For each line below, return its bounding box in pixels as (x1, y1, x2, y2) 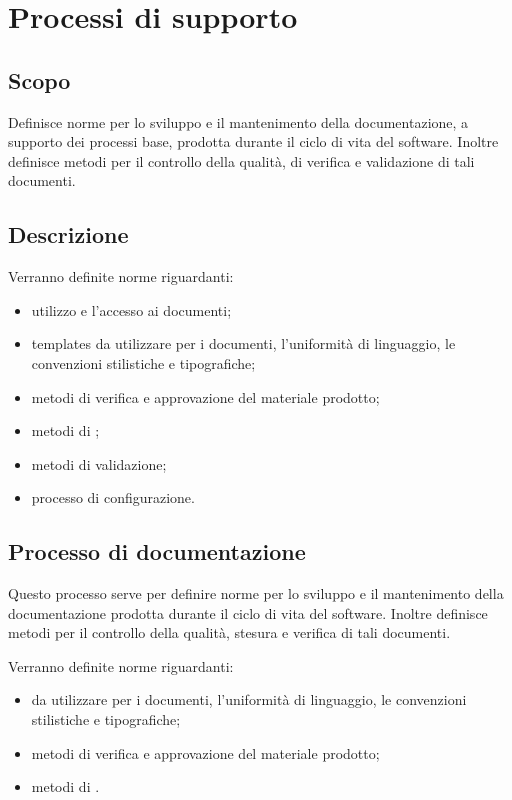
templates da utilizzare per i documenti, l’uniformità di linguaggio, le (31, 333, 456, 354)
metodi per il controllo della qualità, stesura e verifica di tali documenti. (8, 622, 451, 643)
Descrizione (8, 219, 129, 250)
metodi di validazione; (31, 453, 167, 474)
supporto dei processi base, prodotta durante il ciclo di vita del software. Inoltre (8, 131, 499, 152)
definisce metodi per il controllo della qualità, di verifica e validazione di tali (8, 150, 475, 171)
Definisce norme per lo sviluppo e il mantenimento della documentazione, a (8, 111, 469, 132)
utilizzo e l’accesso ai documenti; (31, 299, 232, 320)
